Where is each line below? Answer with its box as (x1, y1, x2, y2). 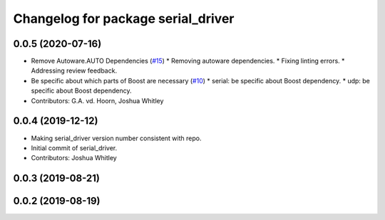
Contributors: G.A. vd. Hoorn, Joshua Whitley (31, 96, 164, 105)
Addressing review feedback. (31, 66, 118, 75)
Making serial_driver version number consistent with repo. (31, 134, 202, 142)
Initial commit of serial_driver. (31, 143, 118, 152)
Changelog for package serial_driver (13, 11, 235, 26)
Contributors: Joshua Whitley (31, 154, 117, 162)
